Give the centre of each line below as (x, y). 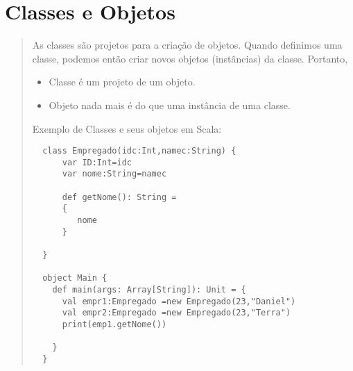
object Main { (75, 278)
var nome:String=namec (114, 174)
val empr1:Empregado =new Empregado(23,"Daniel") (179, 301)
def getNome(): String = (119, 197)
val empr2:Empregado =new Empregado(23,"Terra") (176, 313)
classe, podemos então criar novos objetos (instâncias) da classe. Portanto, (190, 58)
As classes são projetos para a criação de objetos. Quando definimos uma (187, 45)
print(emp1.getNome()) (114, 324)
